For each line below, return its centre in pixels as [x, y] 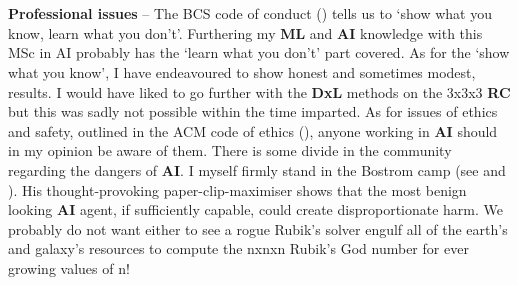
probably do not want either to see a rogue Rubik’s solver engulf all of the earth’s [258, 228]
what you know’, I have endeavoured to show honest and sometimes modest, [242, 71]
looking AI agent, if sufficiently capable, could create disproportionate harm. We [256, 209]
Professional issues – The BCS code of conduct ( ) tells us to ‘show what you [250, 13]
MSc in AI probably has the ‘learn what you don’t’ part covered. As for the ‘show [259, 52]
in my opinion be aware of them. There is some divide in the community [230, 150]
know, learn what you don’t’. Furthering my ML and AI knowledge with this [245, 32]
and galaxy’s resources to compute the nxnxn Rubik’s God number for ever [238, 248]
